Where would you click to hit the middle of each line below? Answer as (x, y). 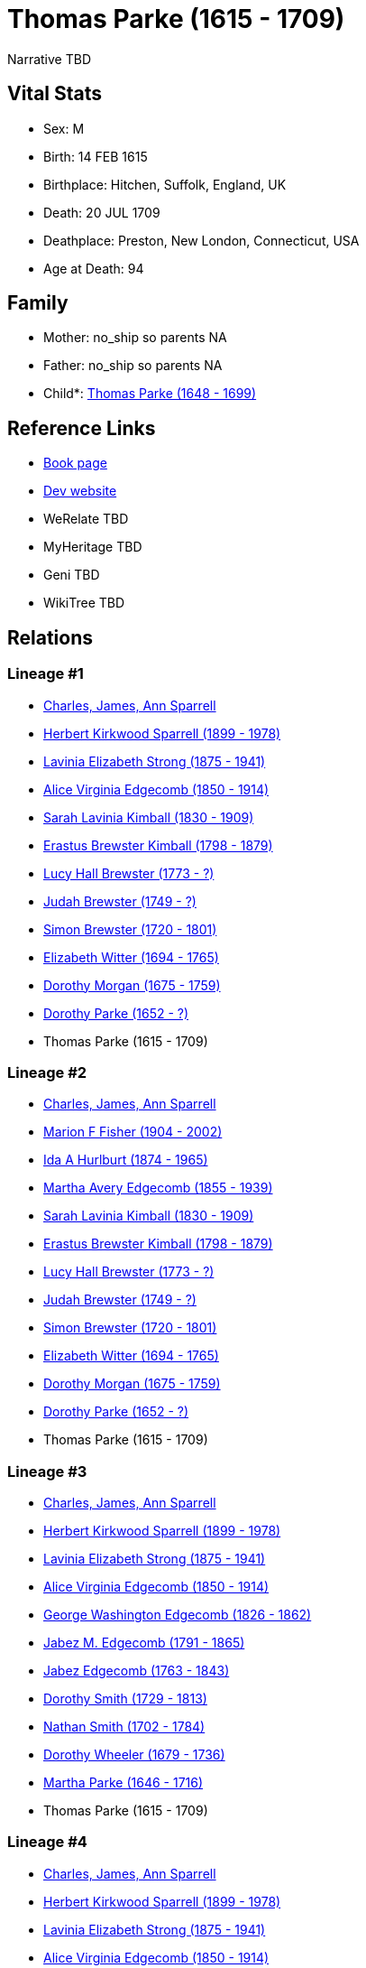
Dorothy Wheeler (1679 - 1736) (134, 1754)
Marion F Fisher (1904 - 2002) (133, 1132)
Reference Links (82, 428)
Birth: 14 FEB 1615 (96, 156)
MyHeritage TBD (93, 547)
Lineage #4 (47, 1842)
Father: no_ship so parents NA (133, 366)
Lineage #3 (47, 1471)
